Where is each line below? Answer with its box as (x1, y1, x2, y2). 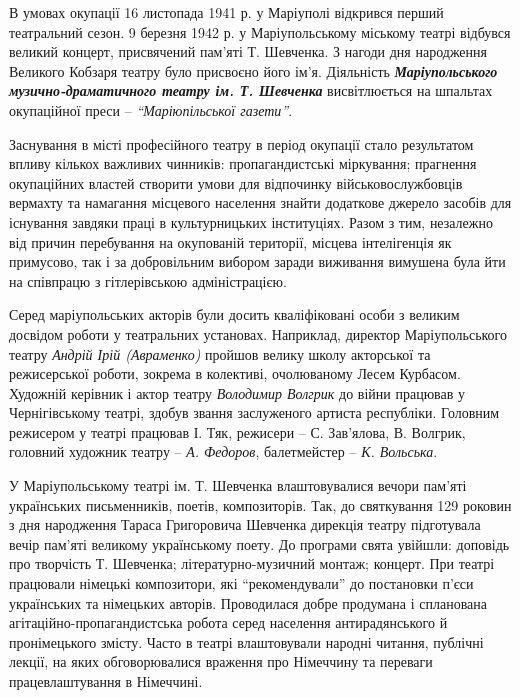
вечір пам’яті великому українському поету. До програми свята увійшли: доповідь (9, 533, 510, 554)
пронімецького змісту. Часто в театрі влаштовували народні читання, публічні (9, 631, 484, 652)
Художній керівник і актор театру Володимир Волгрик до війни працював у (9, 382, 466, 403)
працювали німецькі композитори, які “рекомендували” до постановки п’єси (9, 573, 474, 594)
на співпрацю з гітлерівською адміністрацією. (9, 270, 287, 291)
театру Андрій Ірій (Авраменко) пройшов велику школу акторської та (9, 343, 431, 364)
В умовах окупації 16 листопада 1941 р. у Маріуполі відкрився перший (9, 2, 444, 22)
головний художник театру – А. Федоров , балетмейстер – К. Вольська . (9, 441, 438, 462)
